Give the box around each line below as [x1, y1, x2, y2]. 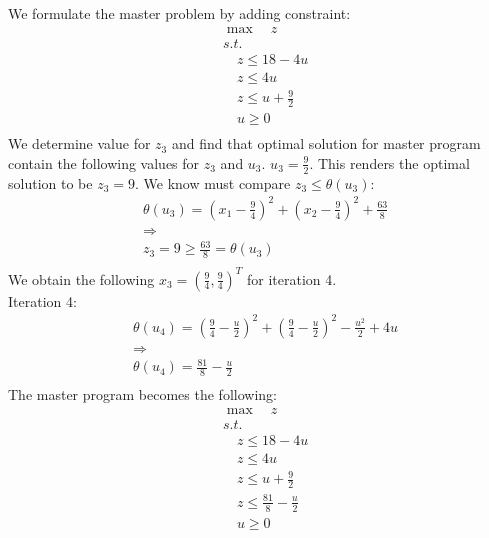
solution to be [8, 172, 93, 193]
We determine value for [8, 133, 151, 154]
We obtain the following [8, 268, 155, 289]
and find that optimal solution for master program [171, 133, 481, 154]
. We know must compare [135, 172, 291, 193]
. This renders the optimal [309, 152, 470, 173]
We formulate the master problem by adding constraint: [8, 3, 351, 23]
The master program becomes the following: [8, 384, 277, 405]
